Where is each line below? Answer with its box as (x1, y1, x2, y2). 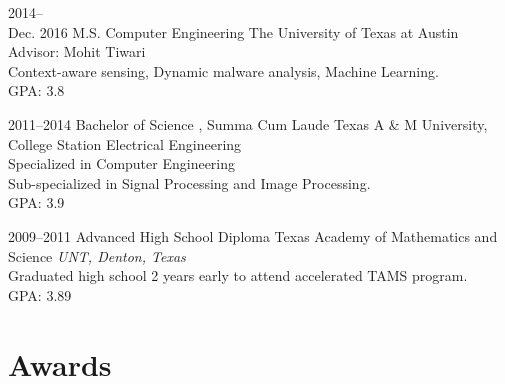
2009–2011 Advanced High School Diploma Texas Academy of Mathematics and (8, 225, 498, 246)
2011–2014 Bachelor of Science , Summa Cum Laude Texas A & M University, (8, 113, 488, 134)
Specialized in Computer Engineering (8, 153, 236, 174)
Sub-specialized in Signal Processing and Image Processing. (8, 172, 371, 193)
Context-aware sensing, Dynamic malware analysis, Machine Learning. (8, 60, 439, 81)
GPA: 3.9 (8, 192, 65, 213)
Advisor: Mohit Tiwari (8, 41, 146, 62)
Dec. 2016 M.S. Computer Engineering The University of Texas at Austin (8, 21, 459, 42)
